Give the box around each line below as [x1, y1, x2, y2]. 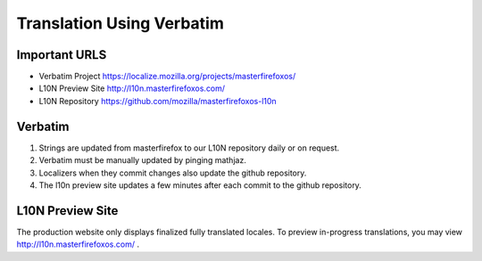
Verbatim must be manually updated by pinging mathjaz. [38, 155, 247, 166]
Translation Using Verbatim [16, 13, 225, 33]
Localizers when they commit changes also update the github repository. [38, 167, 307, 178]
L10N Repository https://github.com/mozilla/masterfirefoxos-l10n [38, 95, 277, 106]
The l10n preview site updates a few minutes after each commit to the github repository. [38, 179, 361, 191]
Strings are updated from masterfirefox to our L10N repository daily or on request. [38, 143, 340, 153]
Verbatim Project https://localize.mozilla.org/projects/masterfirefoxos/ [38, 71, 296, 82]
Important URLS [16, 47, 107, 62]
